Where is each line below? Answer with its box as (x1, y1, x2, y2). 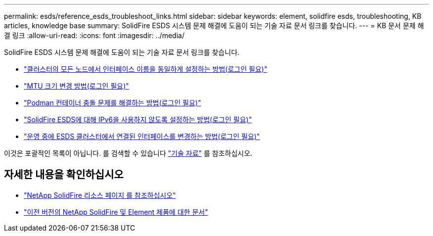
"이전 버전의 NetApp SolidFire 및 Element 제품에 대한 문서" (24, 207, 208, 216)
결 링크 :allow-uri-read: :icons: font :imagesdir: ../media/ (4, 31, 185, 40)
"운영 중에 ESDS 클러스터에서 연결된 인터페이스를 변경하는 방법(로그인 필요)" (24, 132, 260, 141)
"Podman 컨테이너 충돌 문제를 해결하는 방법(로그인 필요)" (24, 98, 201, 107)
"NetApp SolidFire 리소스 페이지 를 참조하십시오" (24, 190, 176, 199)
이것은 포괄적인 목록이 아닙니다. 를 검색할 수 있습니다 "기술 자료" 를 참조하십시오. (4, 149, 253, 157)
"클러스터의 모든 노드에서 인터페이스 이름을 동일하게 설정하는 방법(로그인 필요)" (24, 65, 267, 73)
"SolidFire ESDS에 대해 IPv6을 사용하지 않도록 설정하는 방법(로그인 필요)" (24, 115, 252, 124)
